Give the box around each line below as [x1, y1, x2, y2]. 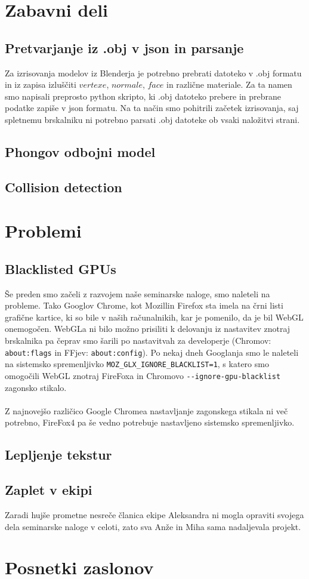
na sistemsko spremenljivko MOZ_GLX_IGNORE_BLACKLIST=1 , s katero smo [5, 358, 269, 370]
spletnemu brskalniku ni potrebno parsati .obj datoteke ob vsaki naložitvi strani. [5, 113, 300, 125]
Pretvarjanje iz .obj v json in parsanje [5, 38, 244, 57]
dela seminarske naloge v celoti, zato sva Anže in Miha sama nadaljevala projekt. [5, 520, 301, 532]
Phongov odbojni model [5, 142, 156, 161]
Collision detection [5, 177, 122, 196]
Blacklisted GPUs [5, 259, 116, 278]
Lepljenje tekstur [5, 445, 112, 464]
